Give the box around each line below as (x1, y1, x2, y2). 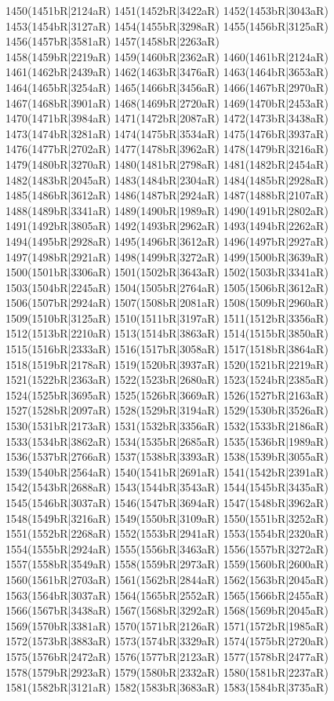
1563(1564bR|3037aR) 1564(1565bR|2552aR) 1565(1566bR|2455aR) (5, 586, 329, 603)
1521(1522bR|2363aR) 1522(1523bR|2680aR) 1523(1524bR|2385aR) (5, 371, 329, 388)
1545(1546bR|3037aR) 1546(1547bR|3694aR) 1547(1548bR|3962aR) (5, 495, 329, 510)
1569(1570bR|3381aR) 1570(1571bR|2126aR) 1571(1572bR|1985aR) (5, 617, 329, 633)
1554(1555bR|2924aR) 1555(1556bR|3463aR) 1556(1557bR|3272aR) (5, 540, 329, 557)
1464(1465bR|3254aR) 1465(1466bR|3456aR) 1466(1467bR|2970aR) (5, 78, 329, 95)
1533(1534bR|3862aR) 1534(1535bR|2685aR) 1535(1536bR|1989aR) (5, 433, 329, 449)
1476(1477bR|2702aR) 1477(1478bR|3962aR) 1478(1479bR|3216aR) (5, 141, 329, 157)
